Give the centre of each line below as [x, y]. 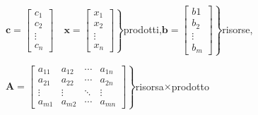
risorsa [149, 86]
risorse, [238, 29]
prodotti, [142, 29]
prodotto [190, 86]
